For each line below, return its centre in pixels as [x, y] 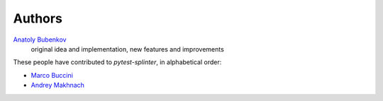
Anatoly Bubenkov [40, 40]
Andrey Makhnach [58, 85]
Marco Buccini [52, 75]
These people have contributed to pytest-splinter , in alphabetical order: [117, 62]
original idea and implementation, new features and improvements [128, 49]
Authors [38, 18]
